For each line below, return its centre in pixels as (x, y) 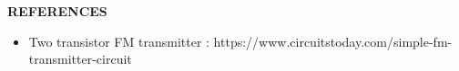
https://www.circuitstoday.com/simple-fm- (333, 41)
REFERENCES (57, 11)
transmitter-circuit (80, 59)
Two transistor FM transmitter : (119, 41)
